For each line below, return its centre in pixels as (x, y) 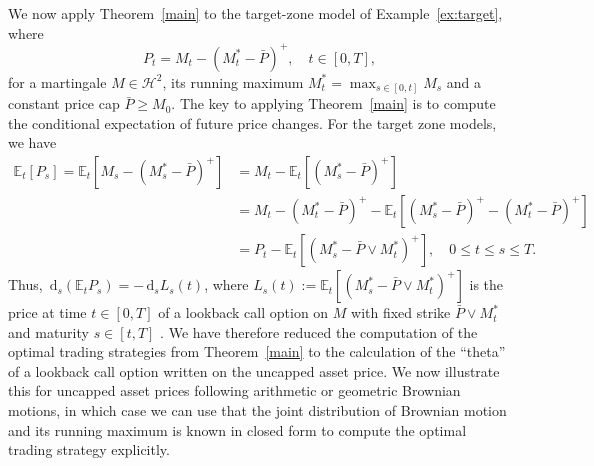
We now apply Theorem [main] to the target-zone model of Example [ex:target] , (255, 13)
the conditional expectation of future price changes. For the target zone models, (252, 122)
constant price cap (64, 103)
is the (486, 284)
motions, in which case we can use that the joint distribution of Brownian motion (257, 410)
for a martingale (57, 81)
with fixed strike (401, 312)
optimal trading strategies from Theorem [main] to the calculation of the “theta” (257, 351)
